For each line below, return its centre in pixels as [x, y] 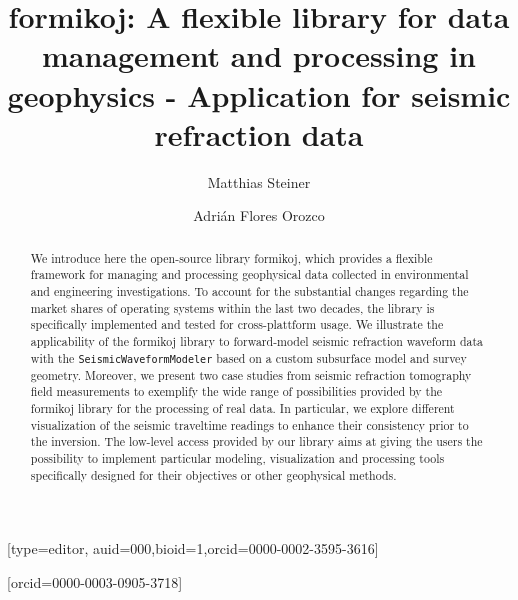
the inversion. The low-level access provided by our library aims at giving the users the [256, 441]
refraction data [259, 133]
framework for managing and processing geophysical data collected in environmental [249, 274]
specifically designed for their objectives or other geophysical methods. [213, 474]
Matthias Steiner [259, 181]
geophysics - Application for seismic [259, 94]
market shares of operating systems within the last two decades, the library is [232, 307]
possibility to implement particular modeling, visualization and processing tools [237, 458]
